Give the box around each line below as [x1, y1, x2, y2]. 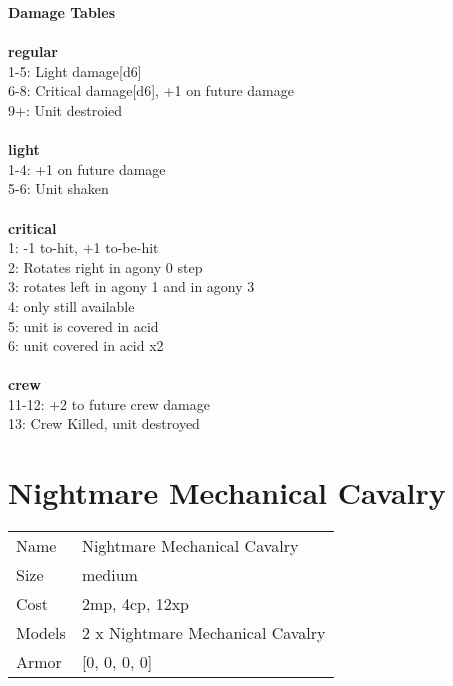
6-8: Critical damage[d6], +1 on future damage [8, 80, 294, 101]
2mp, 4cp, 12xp [81, 592, 189, 616]
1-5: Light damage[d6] [8, 60, 142, 81]
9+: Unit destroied [8, 99, 123, 120]
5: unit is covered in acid [8, 315, 159, 336]
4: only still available [8, 295, 135, 316]
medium [81, 563, 138, 587]
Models [16, 621, 66, 645]
